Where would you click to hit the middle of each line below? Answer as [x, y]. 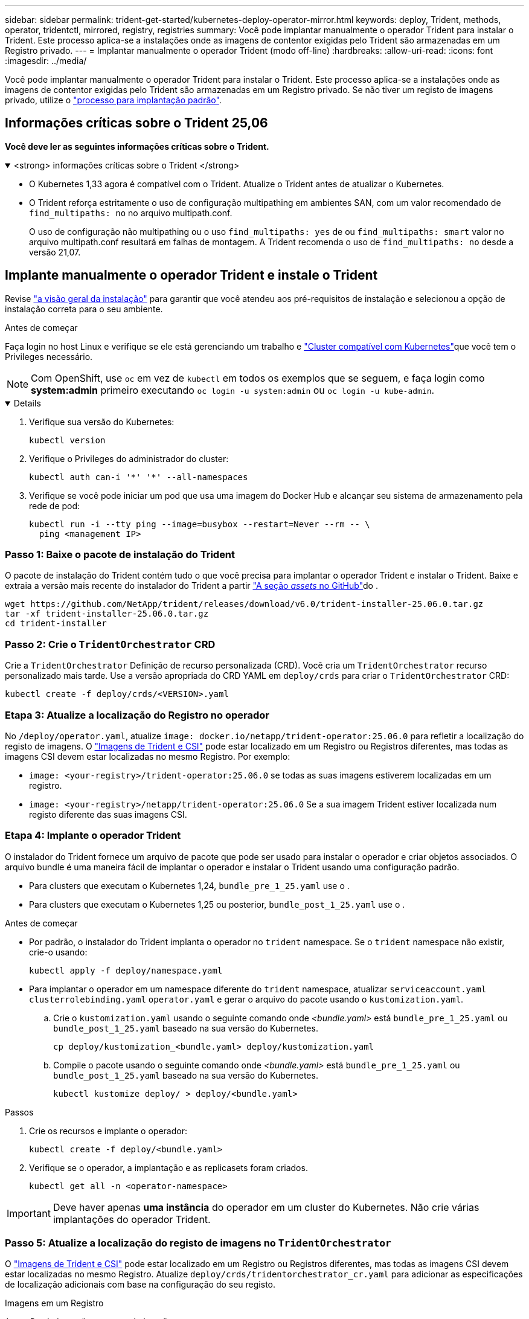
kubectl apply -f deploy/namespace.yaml [126, 970]
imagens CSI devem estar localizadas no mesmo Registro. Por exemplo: [148, 756]
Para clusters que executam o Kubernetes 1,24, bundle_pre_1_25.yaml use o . [189, 885]
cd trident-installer [56, 624]
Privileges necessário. [49, 356]
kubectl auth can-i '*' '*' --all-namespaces [139, 477]
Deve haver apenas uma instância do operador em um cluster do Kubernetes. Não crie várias [266, 1207]
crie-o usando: [58, 952]
